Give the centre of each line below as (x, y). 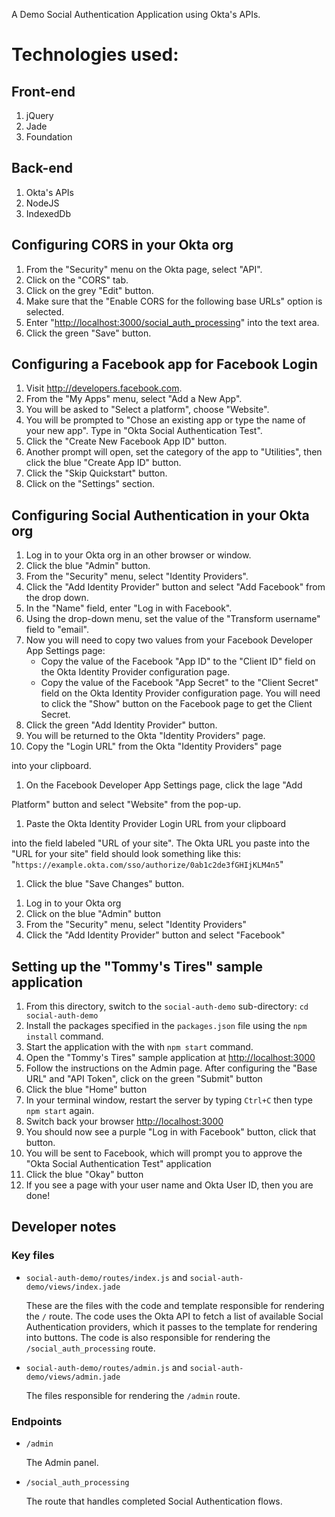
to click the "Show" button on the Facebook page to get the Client (176, 704)
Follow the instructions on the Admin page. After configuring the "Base (171, 1068)
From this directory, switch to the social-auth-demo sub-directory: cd (167, 1006)
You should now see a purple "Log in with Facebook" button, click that (170, 1132)
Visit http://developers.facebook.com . (104, 388)
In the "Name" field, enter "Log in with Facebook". (129, 608)
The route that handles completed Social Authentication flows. (154, 1501)
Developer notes (64, 1227)
